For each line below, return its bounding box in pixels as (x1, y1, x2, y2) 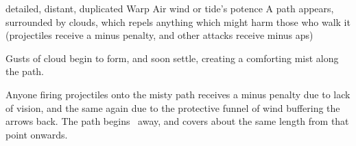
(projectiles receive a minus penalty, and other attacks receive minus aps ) (5, 28, 313, 42)
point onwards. (5, 127, 68, 141)
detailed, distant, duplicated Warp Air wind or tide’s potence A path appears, (5, 1, 334, 15)
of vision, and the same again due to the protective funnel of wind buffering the (5, 100, 340, 115)
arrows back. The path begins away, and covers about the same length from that (5, 114, 349, 128)
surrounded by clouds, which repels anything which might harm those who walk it (5, 14, 351, 29)
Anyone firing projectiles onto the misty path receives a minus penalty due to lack (5, 87, 351, 101)
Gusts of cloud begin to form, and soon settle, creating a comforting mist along (5, 50, 339, 65)
